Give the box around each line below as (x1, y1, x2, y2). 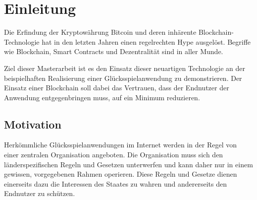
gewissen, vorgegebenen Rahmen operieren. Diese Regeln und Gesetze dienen (4, 169, 237, 179)
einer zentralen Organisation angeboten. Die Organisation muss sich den (4, 149, 223, 160)
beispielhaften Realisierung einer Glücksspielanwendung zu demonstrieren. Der (4, 72, 242, 83)
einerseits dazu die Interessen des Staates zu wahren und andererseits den (4, 178, 227, 189)
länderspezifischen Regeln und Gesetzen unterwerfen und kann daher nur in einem (4, 159, 253, 169)
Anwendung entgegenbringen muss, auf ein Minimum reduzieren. (4, 92, 200, 102)
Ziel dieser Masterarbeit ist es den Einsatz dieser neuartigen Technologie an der (4, 63, 245, 73)
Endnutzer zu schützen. (4, 188, 75, 199)
